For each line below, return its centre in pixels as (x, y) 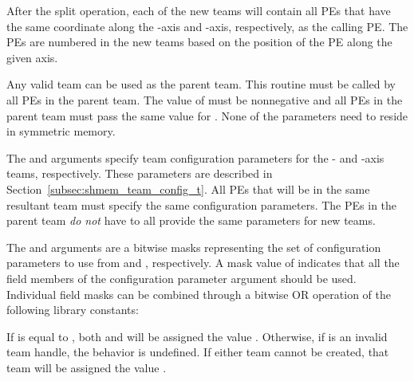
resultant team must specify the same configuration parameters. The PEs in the (202, 204)
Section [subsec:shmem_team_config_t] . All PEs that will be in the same (188, 189)
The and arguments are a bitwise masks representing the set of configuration (194, 247)
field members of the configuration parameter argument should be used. (181, 278)
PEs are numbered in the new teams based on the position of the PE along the (199, 42)
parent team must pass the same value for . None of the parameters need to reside (207, 115)
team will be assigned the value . (87, 367)
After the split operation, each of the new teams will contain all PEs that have (199, 10)
